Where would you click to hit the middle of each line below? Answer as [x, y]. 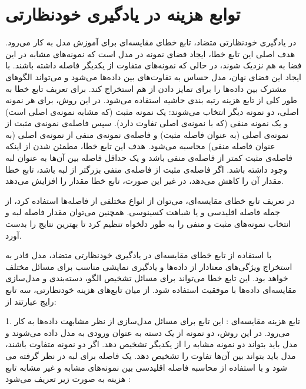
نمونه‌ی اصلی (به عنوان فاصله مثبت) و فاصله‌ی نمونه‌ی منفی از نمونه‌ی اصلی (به [147, 134]
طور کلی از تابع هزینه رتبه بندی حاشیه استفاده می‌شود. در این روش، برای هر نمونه [151, 100]
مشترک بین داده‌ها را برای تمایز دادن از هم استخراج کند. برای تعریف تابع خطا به [146, 88]
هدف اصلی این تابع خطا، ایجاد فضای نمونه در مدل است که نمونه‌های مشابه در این [150, 53]
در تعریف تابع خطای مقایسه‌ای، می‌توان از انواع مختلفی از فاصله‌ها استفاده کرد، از [150, 200]
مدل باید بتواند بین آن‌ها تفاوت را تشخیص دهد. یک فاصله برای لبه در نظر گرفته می [151, 355]
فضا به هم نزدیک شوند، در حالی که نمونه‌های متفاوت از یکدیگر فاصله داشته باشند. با [154, 65]
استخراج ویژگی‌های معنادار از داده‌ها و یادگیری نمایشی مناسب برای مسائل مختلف [149, 266]
